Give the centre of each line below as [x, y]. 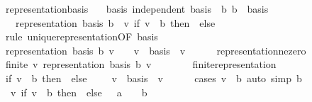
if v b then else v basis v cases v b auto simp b [154, 78]
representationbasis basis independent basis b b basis [137, 8]
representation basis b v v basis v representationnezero [156, 50]
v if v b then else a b [79, 92]
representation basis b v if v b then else [115, 22]
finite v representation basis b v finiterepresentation [141, 64]
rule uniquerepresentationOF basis [82, 36]
